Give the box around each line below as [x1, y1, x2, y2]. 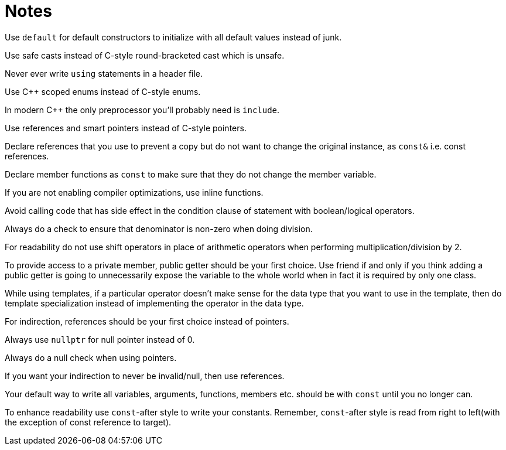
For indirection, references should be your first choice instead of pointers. [5, 316, 289, 326]
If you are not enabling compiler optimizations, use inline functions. [5, 187, 264, 197]
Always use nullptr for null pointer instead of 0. [5, 334, 195, 345]
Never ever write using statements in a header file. [5, 68, 203, 79]
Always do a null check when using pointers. [5, 352, 177, 363]
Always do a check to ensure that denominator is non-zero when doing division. [5, 223, 313, 234]
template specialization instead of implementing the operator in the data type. [5, 298, 304, 308]
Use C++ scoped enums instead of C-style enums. [5, 86, 201, 97]
